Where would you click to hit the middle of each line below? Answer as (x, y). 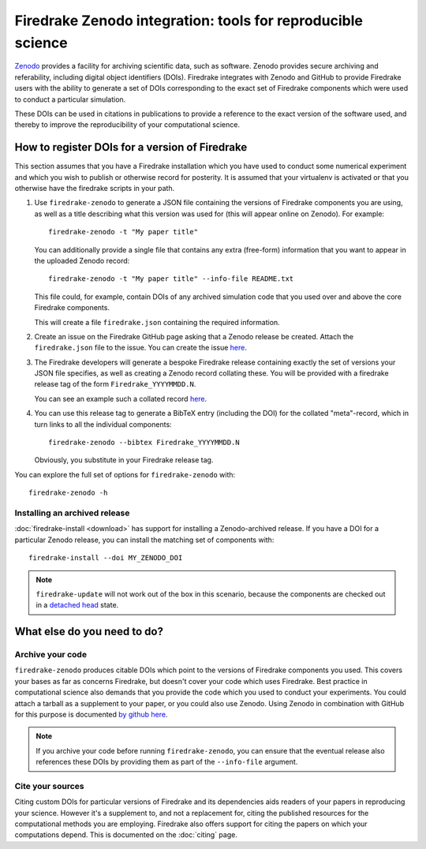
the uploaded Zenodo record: (82, 260)
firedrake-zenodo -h (68, 493)
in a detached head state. (77, 605)
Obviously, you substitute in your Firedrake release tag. (124, 460)
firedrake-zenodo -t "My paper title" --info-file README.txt (171, 279)
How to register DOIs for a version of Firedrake (131, 147)
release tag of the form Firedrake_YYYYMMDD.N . (115, 384)
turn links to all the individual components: (103, 424)
